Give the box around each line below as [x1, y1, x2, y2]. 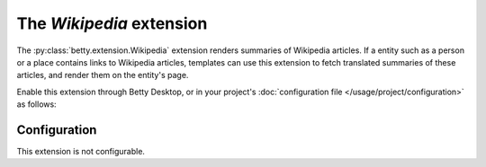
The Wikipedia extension [16, 13, 208, 33]
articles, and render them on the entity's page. [16, 70, 189, 81]
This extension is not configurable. [16, 146, 146, 157]
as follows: [16, 99, 58, 110]
